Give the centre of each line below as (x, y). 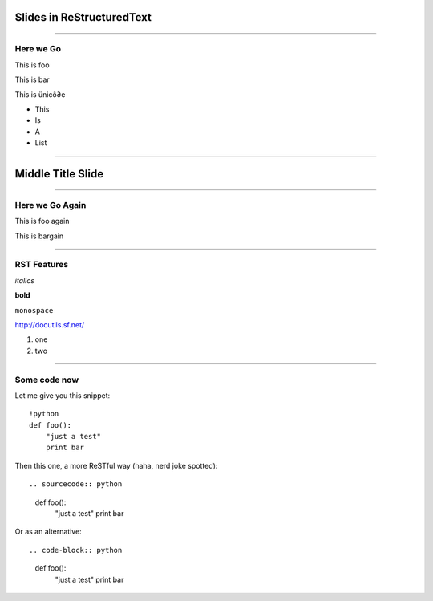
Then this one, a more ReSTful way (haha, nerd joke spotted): (116, 465)
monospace (34, 310)
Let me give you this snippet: (63, 395)
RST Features (42, 265)
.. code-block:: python (76, 550)
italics (25, 280)
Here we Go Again (51, 205)
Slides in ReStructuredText (83, 17)
